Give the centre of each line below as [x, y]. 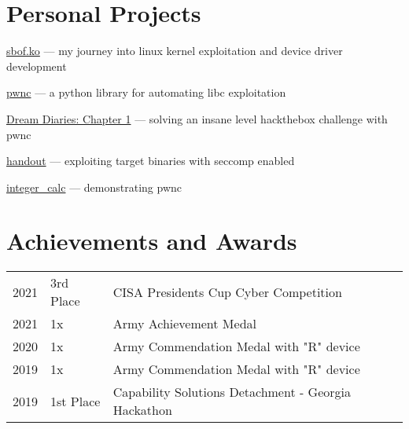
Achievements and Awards [152, 241]
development [37, 66]
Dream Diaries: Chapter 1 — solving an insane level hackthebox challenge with [197, 118]
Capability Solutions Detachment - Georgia [232, 392]
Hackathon [142, 410]
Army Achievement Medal [184, 324]
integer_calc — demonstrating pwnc [94, 187]
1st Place [76, 401]
